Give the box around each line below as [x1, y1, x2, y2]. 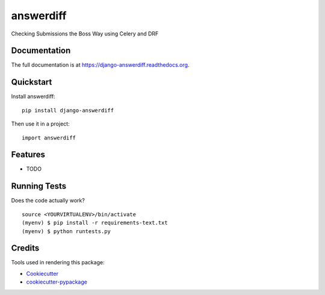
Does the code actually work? [11, 197, 85, 204]
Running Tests [11, 181, 66, 192]
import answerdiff [22, 134, 76, 141]
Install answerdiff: [11, 93, 55, 100]
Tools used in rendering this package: [11, 259, 105, 266]
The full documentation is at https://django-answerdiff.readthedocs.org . [11, 61, 190, 68]
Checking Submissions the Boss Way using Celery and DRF [11, 30, 159, 37]
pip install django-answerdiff [22, 107, 114, 114]
